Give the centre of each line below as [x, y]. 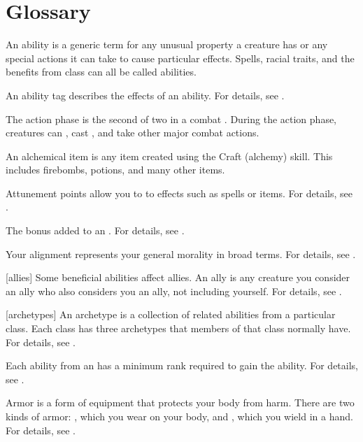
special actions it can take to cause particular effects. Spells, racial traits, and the [180, 58]
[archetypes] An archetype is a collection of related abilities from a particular [171, 314]
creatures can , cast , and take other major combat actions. [133, 133]
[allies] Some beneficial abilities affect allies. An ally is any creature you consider [178, 277]
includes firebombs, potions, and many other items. [115, 170]
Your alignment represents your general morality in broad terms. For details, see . [181, 254]
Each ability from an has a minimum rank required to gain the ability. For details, [182, 365]
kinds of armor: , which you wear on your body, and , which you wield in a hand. [179, 416]
